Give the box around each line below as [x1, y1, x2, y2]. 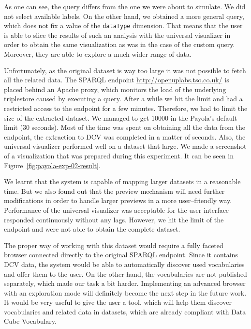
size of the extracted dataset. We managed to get [4, 112, 149, 123]
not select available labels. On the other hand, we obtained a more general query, [4, 11, 244, 21]
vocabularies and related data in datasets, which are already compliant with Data [4, 306, 246, 316]
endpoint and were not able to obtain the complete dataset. [4, 224, 180, 234]
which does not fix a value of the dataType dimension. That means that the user [4, 20, 243, 31]
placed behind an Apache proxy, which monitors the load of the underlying [4, 84, 226, 94]
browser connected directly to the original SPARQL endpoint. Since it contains [4, 250, 238, 260]
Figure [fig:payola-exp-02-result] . [4, 160, 101, 170]
